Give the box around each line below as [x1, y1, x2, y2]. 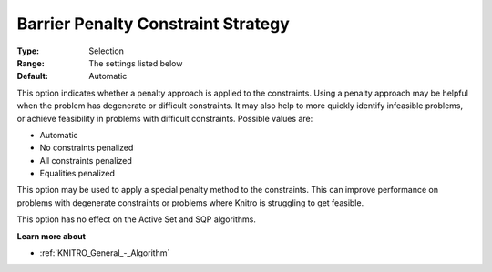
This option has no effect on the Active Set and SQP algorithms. [16, 214, 257, 225]
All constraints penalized [39, 155, 132, 166]
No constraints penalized [39, 142, 134, 154]
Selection [88, 45, 125, 56]
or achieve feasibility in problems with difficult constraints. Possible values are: [16, 113, 313, 124]
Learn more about [16, 230, 87, 241]
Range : [16, 57, 45, 68]
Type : [16, 45, 40, 56]
